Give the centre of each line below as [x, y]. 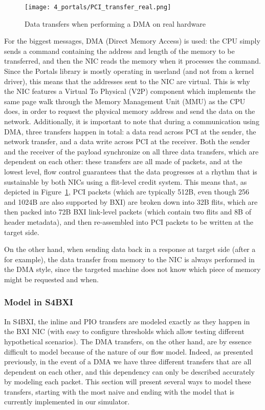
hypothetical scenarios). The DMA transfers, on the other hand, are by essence [128, 341]
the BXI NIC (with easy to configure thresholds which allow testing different [124, 331]
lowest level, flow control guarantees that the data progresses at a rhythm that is [131, 171]
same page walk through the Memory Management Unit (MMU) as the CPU [125, 101]
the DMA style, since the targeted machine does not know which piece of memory [132, 269]
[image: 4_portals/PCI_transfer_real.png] [98, 7]
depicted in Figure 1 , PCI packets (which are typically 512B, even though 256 [127, 192]
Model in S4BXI [39, 302]
